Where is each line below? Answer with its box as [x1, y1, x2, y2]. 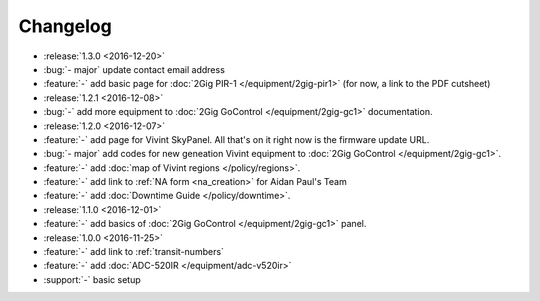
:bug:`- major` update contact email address [43, 63, 225, 75]
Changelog [18, 15, 112, 37]
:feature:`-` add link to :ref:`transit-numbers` [43, 246, 225, 258]
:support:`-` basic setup [43, 273, 142, 285]
